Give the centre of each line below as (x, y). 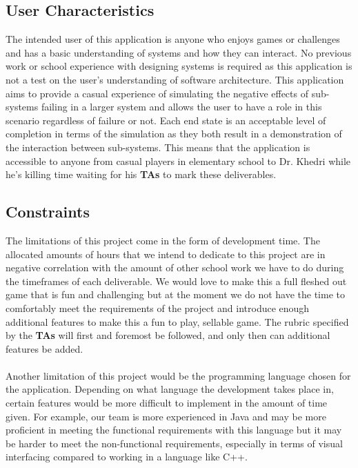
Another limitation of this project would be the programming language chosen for (178, 375)
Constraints (48, 212)
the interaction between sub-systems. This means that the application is (158, 147)
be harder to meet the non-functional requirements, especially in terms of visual (174, 443)
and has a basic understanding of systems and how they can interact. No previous (179, 52)
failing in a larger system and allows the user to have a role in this (181, 107)
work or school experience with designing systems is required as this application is (179, 66)
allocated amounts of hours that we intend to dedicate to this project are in (166, 254)
